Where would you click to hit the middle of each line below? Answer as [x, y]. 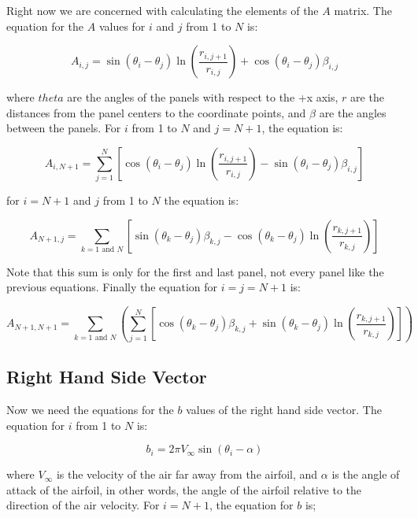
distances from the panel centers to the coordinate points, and [156, 112]
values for [122, 26]
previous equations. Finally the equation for [112, 287]
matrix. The [363, 10]
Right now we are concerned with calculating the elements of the [163, 10]
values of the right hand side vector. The [284, 409]
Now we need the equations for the [90, 409]
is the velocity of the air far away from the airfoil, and [187, 474]
